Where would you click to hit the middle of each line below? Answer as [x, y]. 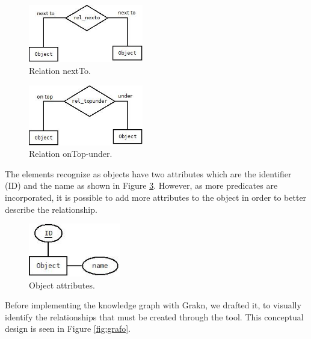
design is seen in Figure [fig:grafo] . [68, 328]
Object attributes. [62, 285]
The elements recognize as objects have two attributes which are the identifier [148, 173]
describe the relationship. [51, 209]
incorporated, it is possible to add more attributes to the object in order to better [156, 197]
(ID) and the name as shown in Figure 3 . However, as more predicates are [141, 185]
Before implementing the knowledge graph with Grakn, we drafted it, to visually [153, 305]
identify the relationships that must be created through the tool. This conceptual [154, 316]
